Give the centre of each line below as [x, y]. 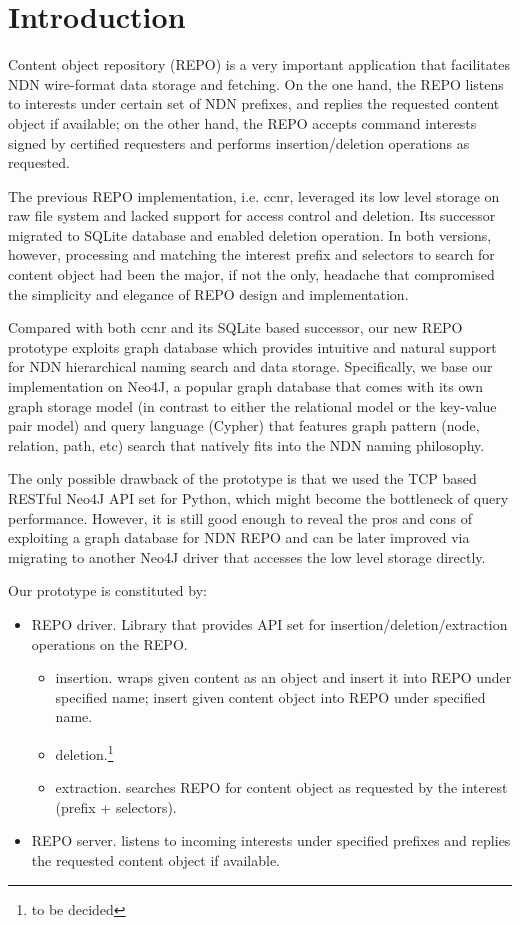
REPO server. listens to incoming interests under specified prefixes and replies [271, 840]
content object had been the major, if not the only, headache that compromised [251, 274]
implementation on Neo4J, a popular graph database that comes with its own [245, 386]
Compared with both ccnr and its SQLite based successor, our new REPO [235, 327]
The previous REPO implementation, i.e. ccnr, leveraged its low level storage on [254, 195]
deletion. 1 [84, 752]
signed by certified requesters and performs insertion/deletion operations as [239, 142]
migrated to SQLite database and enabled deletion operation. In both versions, [250, 234]
